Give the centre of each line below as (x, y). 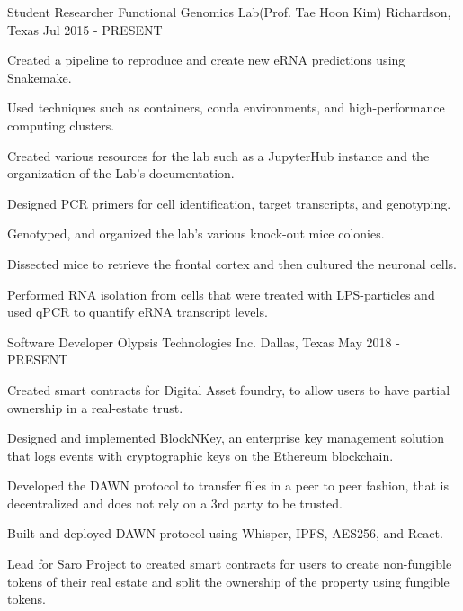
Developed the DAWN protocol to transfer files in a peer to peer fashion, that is (228, 485)
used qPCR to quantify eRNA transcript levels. (138, 312)
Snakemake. (40, 77)
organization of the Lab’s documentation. (121, 173)
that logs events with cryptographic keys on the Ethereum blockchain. (200, 455)
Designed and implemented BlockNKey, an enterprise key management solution (226, 438)
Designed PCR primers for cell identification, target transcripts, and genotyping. (229, 203)
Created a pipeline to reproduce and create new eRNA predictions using (206, 60)
